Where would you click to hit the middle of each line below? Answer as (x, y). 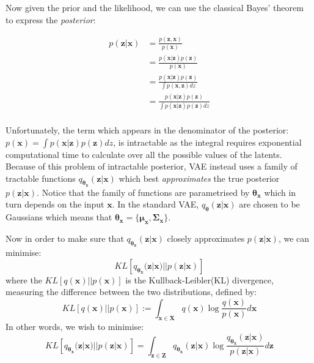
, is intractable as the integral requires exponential (207, 142)
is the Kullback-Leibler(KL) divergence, (199, 279)
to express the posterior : (51, 19)
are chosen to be (269, 204)
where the (24, 279)
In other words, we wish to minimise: (75, 327)
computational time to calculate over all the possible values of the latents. (144, 154)
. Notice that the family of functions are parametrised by (143, 192)
